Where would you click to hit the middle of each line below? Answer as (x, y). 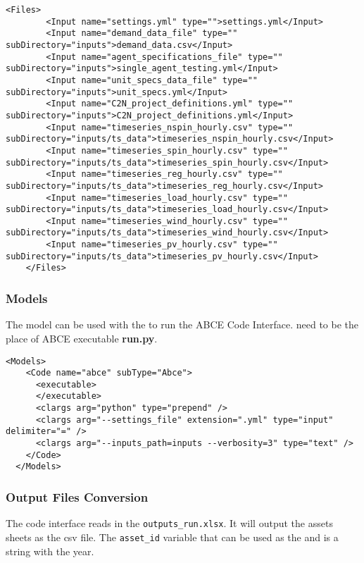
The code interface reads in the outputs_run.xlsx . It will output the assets (169, 523)
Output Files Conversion (77, 496)
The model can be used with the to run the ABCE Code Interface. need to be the (182, 324)
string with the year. (50, 551)
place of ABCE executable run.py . (82, 338)
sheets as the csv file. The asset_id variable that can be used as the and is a (172, 537)
